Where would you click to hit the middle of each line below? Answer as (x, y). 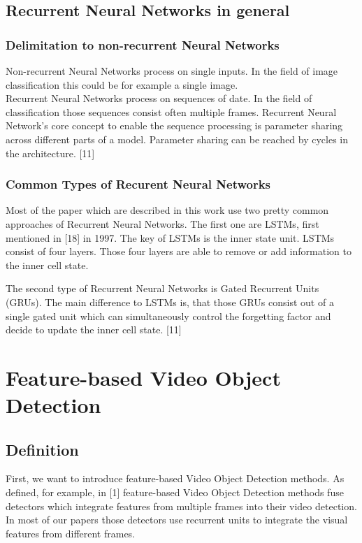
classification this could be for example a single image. (122, 84)
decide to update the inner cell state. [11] (94, 330)
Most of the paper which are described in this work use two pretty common (167, 210)
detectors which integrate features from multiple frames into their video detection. (181, 506)
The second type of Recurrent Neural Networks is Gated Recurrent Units (162, 288)
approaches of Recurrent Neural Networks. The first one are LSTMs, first (162, 223)
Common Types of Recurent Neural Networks (138, 184)
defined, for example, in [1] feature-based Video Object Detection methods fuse (175, 492)
